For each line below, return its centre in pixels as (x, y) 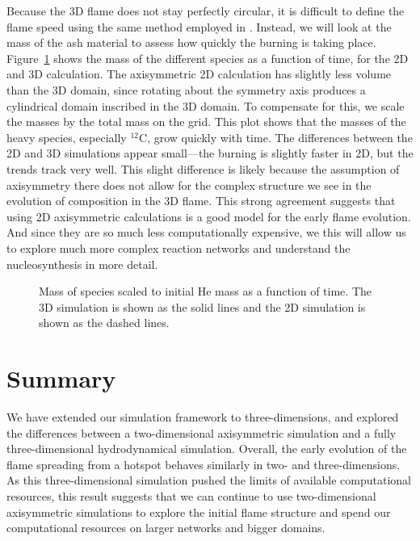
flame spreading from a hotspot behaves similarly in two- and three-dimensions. (204, 464)
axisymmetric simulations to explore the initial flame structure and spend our (199, 512)
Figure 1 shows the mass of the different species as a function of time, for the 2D (208, 58)
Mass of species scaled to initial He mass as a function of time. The (205, 291)
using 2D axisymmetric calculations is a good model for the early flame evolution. (209, 216)
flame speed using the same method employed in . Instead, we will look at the (199, 26)
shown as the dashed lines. (104, 323)
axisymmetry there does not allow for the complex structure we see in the (189, 185)
